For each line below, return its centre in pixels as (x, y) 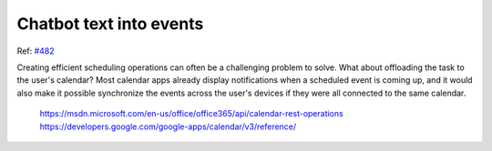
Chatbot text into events (110, 24)
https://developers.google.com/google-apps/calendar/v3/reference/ (168, 126)
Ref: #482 (36, 51)
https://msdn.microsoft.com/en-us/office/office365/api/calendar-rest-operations (191, 114)
